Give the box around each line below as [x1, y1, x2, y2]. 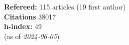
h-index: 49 [4, 21, 42, 31]
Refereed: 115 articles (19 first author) [4, 1, 126, 11]
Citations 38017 [4, 11, 56, 21]
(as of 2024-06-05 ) [4, 30, 60, 41]
